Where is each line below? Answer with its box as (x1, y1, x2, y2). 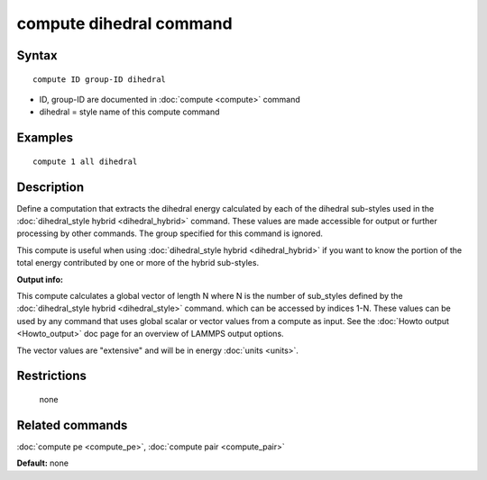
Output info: (16, 274, 63, 285)
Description (16, 179, 85, 195)
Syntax (16, 48, 58, 63)
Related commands (16, 417, 128, 432)
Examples (16, 131, 74, 146)
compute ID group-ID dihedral (32, 74, 167, 85)
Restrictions (16, 368, 87, 384)
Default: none (16, 457, 69, 468)
